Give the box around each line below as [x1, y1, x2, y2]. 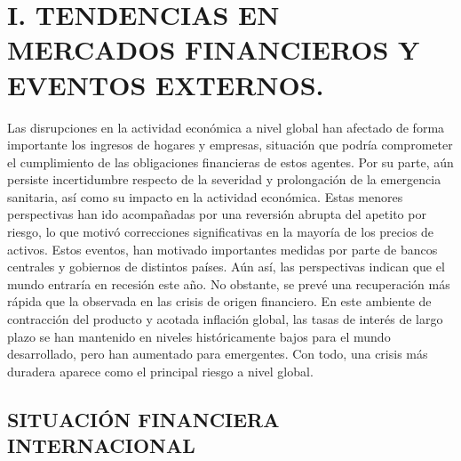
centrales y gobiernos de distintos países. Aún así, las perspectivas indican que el [7, 257, 445, 276]
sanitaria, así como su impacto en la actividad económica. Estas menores [7, 187, 403, 206]
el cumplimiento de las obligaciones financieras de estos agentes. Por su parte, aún [7, 152, 454, 171]
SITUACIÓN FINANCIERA [7, 405, 280, 433]
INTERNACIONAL [7, 432, 195, 459]
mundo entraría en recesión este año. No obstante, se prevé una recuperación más [7, 274, 450, 293]
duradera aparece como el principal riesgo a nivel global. [7, 361, 314, 380]
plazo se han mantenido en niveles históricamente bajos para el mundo [7, 327, 391, 345]
